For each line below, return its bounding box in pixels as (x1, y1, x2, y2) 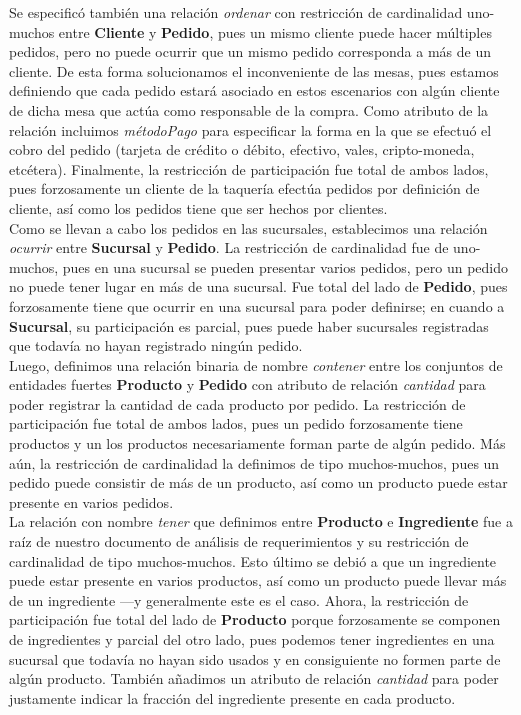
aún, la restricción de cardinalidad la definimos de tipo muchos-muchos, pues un (9, 452, 500, 473)
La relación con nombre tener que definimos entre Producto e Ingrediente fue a (9, 511, 513, 532)
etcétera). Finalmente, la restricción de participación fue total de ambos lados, (9, 158, 489, 179)
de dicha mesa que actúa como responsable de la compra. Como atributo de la (9, 99, 489, 120)
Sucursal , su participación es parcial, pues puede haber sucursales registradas (9, 315, 489, 336)
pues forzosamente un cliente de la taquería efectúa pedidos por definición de (9, 178, 480, 199)
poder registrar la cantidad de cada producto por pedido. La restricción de (9, 393, 466, 414)
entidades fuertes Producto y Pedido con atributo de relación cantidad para (9, 374, 486, 395)
